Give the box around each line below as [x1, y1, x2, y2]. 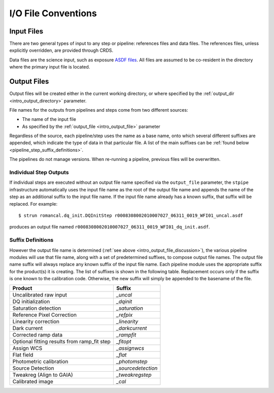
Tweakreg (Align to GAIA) [12, 371, 73, 378]
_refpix [116, 311, 133, 318]
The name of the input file [22, 116, 76, 122]
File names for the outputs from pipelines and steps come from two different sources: [9, 107, 188, 113]
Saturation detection [12, 305, 61, 312]
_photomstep [116, 358, 148, 365]
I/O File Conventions [9, 8, 97, 19]
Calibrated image [12, 378, 53, 385]
